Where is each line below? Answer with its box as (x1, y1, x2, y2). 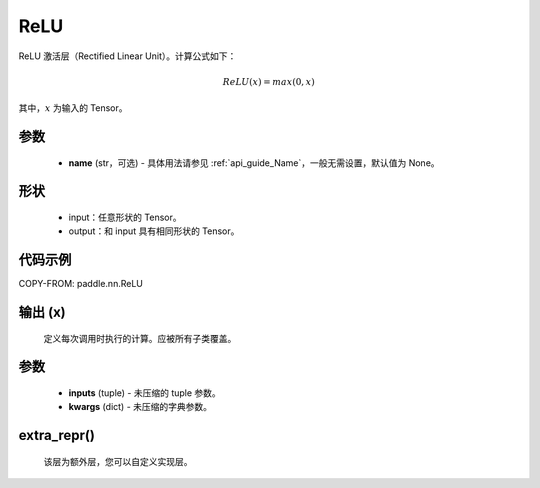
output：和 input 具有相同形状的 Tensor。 (68, 225, 240, 237)
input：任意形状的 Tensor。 (68, 211, 182, 223)
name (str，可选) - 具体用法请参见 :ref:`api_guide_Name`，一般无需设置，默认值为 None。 (68, 156, 440, 169)
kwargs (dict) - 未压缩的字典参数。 (68, 401, 213, 413)
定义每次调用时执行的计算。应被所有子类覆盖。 (43, 332, 237, 344)
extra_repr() (18, 427, 95, 444)
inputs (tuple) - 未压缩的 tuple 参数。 (68, 387, 222, 399)
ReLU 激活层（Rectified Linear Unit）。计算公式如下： (18, 50, 237, 62)
